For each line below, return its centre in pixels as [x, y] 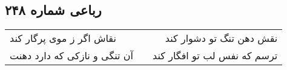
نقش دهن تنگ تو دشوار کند [221, 38]
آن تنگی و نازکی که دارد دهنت [72, 56]
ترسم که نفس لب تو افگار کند [215, 56]
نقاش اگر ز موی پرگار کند [63, 38]
